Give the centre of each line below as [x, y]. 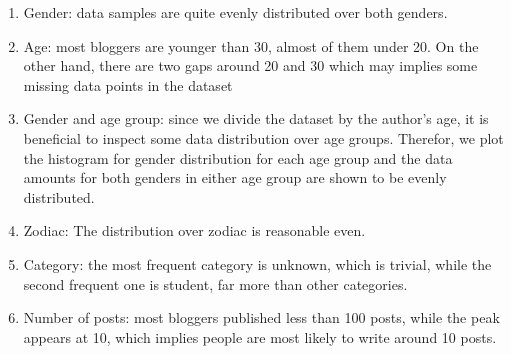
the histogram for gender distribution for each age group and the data [238, 157]
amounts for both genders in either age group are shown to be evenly [235, 177]
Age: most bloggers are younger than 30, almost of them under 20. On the [251, 45]
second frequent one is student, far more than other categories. [215, 283]
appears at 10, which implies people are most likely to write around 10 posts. [260, 336]
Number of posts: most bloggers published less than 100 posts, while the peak [261, 317]
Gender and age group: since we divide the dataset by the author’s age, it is [256, 118]
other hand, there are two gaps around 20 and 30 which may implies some [250, 65]
